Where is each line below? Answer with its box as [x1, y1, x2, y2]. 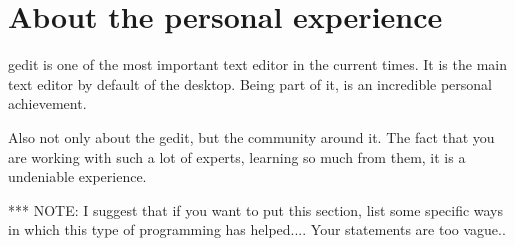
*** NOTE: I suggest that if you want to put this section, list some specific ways [8, 199, 504, 220]
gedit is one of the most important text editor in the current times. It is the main [8, 54, 507, 75]
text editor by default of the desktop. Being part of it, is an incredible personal [8, 73, 493, 94]
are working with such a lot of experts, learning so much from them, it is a [8, 146, 466, 167]
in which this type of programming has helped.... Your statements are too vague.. [8, 219, 506, 240]
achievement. [8, 93, 87, 114]
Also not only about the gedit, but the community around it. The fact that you [8, 126, 495, 147]
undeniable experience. [8, 166, 147, 187]
